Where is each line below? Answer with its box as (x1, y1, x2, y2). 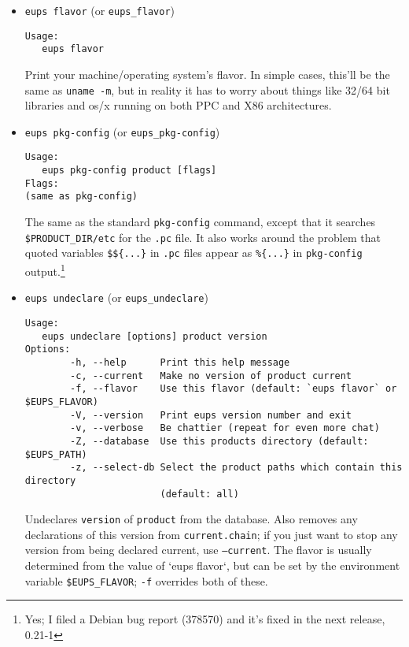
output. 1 (24, 261, 65, 279)
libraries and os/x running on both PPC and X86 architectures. (24, 97, 332, 113)
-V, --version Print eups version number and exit (70, 409, 352, 421)
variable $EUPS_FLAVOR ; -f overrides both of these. (24, 572, 268, 589)
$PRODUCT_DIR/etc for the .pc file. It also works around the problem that (24, 229, 381, 245)
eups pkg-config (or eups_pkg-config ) (24, 123, 220, 139)
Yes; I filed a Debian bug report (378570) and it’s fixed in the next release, (24, 611, 385, 627)
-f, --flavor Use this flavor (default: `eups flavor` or (70, 383, 397, 395)
